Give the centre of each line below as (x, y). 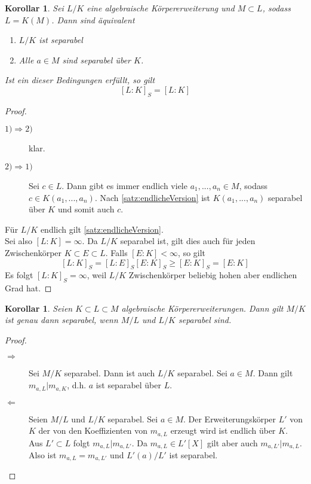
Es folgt (19, 275)
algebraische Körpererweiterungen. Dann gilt (202, 308)
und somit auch (86, 209)
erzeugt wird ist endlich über (223, 430)
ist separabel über (128, 385)
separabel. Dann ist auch (110, 373)
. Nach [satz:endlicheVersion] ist (153, 197)
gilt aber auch (232, 442)
